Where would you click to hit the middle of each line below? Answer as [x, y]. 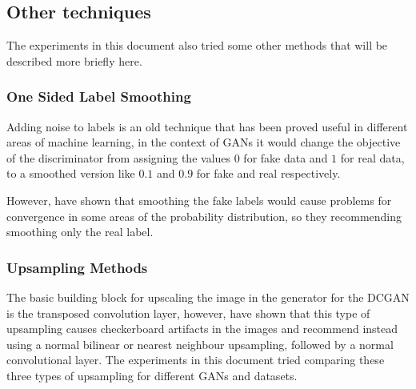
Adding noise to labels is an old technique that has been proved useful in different [207, 126]
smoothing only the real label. [80, 232]
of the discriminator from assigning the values [119, 157]
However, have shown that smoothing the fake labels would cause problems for [199, 200]
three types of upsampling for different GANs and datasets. [152, 375]
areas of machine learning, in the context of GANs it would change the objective [204, 142]
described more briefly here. [74, 60]
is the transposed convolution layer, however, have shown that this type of [188, 313]
